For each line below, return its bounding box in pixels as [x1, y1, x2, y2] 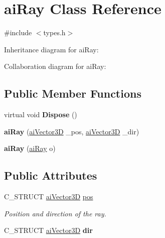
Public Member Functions [4, 86, 141, 101]
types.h [43, 27, 66, 38]
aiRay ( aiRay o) [4, 143, 56, 153]
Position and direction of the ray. [4, 208, 106, 218]
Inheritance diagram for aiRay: [4, 44, 99, 54]
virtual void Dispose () [4, 109, 77, 120]
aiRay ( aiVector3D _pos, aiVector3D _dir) [4, 126, 139, 136]
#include [4, 27, 32, 38]
